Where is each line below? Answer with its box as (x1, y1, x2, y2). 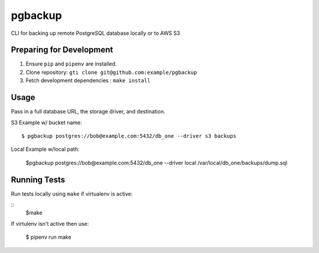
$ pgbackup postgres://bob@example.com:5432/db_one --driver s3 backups (21, 132, 236, 139)
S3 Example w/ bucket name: (11, 119, 82, 126)
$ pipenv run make (25, 233, 71, 241)
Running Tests (11, 174, 65, 184)
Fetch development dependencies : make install (25, 77, 151, 84)
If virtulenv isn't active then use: (11, 220, 89, 227)
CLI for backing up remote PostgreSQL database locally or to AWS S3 (11, 30, 180, 37)
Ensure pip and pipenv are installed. (25, 60, 118, 67)
